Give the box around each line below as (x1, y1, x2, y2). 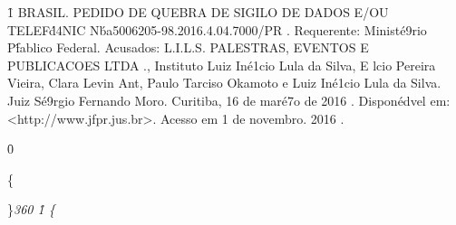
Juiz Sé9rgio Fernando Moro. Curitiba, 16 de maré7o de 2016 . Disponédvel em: (7, 90, 451, 109)
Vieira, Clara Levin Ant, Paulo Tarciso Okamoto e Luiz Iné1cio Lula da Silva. (7, 73, 441, 92)
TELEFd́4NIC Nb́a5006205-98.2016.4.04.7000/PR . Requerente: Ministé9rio (7, 20, 427, 39)
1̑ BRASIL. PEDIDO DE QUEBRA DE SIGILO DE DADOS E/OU (7, 3, 389, 21)
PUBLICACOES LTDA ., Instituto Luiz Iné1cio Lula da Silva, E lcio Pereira (7, 55, 436, 74)
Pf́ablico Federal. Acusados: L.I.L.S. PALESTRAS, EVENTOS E (7, 38, 369, 57)
